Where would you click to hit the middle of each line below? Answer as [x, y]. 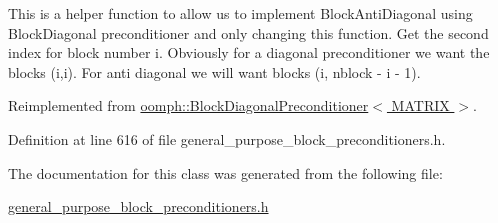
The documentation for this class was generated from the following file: [225, 172]
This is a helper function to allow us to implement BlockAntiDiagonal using [240, 13]
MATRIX [420, 105]
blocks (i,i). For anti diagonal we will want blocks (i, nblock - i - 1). [214, 71]
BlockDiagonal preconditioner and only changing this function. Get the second [248, 32]
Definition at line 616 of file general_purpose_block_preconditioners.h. [227, 138]
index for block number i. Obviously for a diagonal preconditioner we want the [249, 52]
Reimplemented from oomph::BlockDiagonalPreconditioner [188, 105]
